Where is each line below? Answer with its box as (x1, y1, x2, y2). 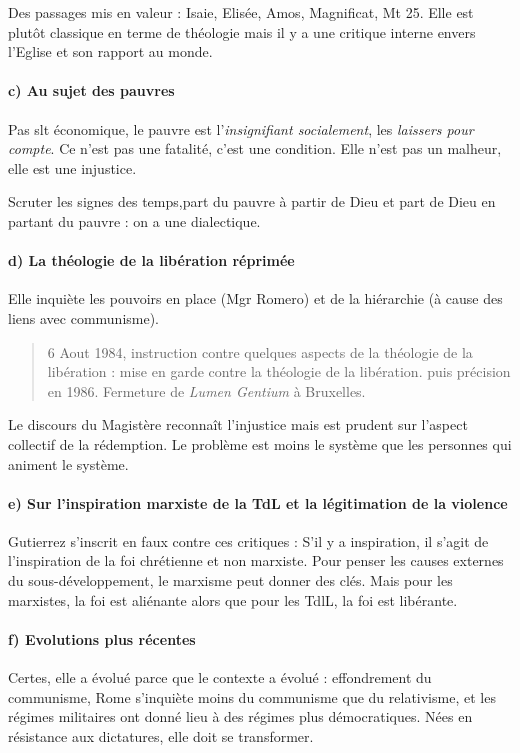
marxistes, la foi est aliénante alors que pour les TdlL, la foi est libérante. (8, 589, 458, 610)
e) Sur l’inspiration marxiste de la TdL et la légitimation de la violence (8, 492, 508, 513)
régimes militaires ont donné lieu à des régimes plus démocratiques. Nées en (8, 706, 473, 727)
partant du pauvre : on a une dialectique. (8, 210, 261, 231)
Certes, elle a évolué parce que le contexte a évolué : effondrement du (8, 667, 432, 688)
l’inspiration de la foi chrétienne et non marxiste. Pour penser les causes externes (8, 550, 504, 571)
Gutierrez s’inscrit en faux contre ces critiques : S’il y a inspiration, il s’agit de (8, 530, 489, 551)
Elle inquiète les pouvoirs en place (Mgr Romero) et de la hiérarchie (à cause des (8, 288, 503, 309)
